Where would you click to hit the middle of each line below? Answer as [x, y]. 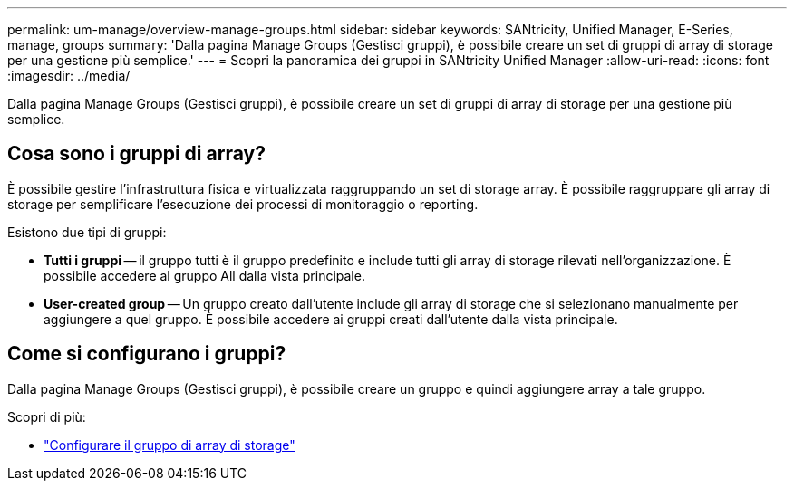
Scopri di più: [47, 416]
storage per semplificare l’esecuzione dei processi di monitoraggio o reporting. [243, 204]
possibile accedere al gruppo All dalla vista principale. [204, 275]
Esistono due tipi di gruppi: [87, 232]
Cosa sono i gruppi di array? [136, 154]
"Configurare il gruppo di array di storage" [169, 445]
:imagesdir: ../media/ [69, 76]
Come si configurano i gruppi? [147, 354]
